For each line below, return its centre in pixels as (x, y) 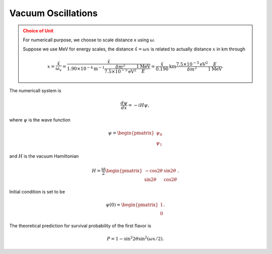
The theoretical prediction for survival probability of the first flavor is (80, 226)
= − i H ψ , (139, 105)
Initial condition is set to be (37, 192)
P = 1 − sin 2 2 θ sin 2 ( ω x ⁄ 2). (135, 238)
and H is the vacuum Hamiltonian (44, 156)
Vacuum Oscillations (53, 13)
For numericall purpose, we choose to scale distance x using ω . (89, 40)
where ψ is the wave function (40, 120)
